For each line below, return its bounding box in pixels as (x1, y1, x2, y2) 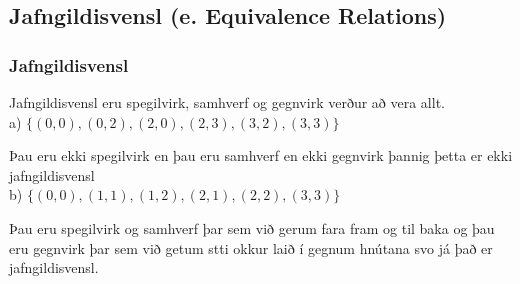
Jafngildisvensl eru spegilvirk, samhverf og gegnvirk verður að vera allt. (9, 92, 445, 112)
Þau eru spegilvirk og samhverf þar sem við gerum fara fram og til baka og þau (9, 217, 495, 238)
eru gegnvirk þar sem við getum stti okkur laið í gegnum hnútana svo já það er (9, 237, 493, 258)
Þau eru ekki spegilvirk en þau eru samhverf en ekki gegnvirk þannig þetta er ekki (9, 145, 513, 166)
